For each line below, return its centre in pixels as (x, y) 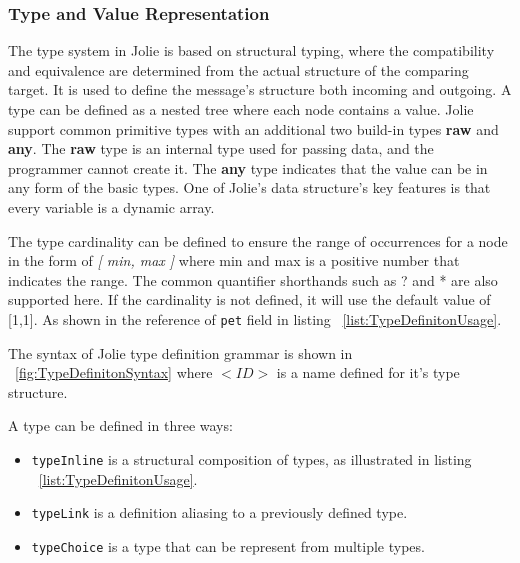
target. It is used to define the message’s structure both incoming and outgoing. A (260, 89)
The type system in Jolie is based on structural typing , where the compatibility (251, 50)
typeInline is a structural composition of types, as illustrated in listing (251, 458)
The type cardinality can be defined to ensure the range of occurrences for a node (258, 240)
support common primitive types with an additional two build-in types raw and (253, 128)
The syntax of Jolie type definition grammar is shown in (180, 352)
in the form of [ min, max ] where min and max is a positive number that (234, 260)
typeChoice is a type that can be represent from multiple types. (228, 545)
